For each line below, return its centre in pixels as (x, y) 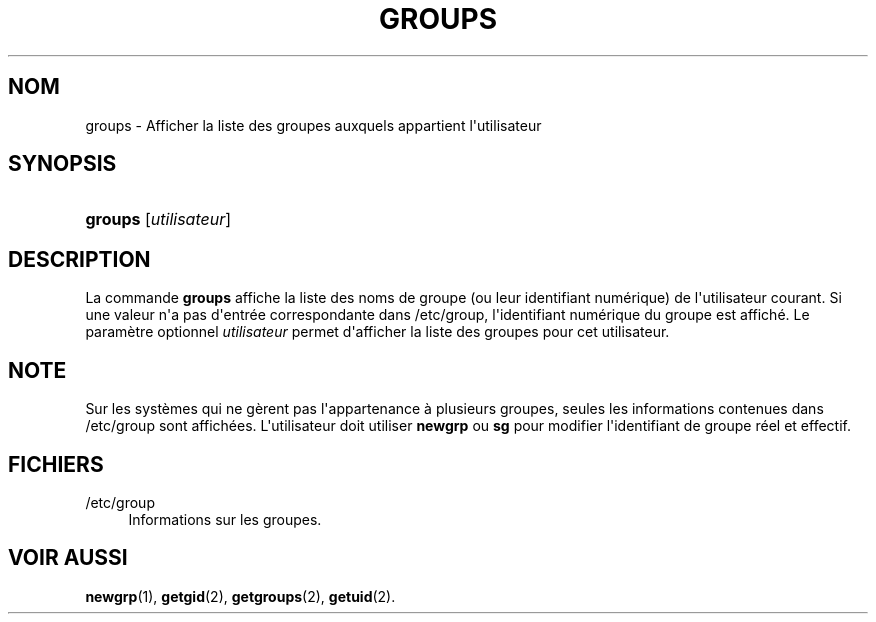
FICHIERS (56, 464)
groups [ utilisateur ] (158, 219)
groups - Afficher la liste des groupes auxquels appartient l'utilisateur (313, 125)
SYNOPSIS (62, 164)
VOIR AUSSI (68, 558)
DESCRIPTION (79, 259)
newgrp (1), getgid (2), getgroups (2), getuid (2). (240, 596)
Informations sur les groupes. (225, 519)
